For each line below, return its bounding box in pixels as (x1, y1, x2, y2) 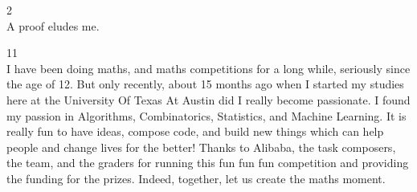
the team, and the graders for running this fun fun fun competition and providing (6, 154, 409, 171)
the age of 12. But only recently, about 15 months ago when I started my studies (6, 76, 404, 92)
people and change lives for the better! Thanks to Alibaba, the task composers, (6, 138, 396, 155)
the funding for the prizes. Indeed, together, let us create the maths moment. (6, 170, 386, 186)
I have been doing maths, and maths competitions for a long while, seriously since (6, 59, 411, 76)
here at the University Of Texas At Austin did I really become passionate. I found (6, 91, 411, 108)
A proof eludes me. (6, 17, 100, 34)
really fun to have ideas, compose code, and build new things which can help (6, 123, 384, 140)
